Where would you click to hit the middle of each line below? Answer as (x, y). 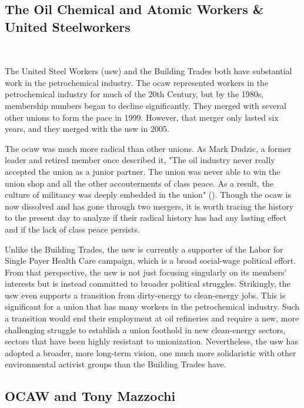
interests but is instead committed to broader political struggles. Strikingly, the (148, 283)
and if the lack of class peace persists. (72, 229)
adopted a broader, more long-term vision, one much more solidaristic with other (151, 352)
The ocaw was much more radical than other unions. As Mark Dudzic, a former (148, 148)
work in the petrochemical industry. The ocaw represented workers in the (137, 82)
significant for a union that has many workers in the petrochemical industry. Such (152, 306)
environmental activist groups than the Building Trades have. (116, 364)
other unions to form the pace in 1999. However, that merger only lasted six (142, 117)
